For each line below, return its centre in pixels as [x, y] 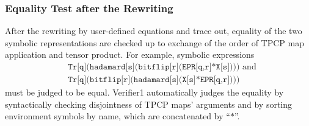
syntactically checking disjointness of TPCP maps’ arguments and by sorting [149, 104]
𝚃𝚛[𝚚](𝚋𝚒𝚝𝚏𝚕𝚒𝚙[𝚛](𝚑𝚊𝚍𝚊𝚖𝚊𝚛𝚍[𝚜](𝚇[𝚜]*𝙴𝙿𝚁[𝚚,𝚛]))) [154, 80]
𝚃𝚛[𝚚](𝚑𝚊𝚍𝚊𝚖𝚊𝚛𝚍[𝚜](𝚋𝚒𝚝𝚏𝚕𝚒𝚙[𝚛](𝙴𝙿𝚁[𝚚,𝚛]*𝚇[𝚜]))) [154, 67]
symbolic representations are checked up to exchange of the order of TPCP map [154, 42]
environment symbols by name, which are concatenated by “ [118, 116]
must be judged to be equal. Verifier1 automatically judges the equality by [144, 92]
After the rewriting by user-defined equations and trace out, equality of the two [154, 31]
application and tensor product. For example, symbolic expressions [130, 54]
